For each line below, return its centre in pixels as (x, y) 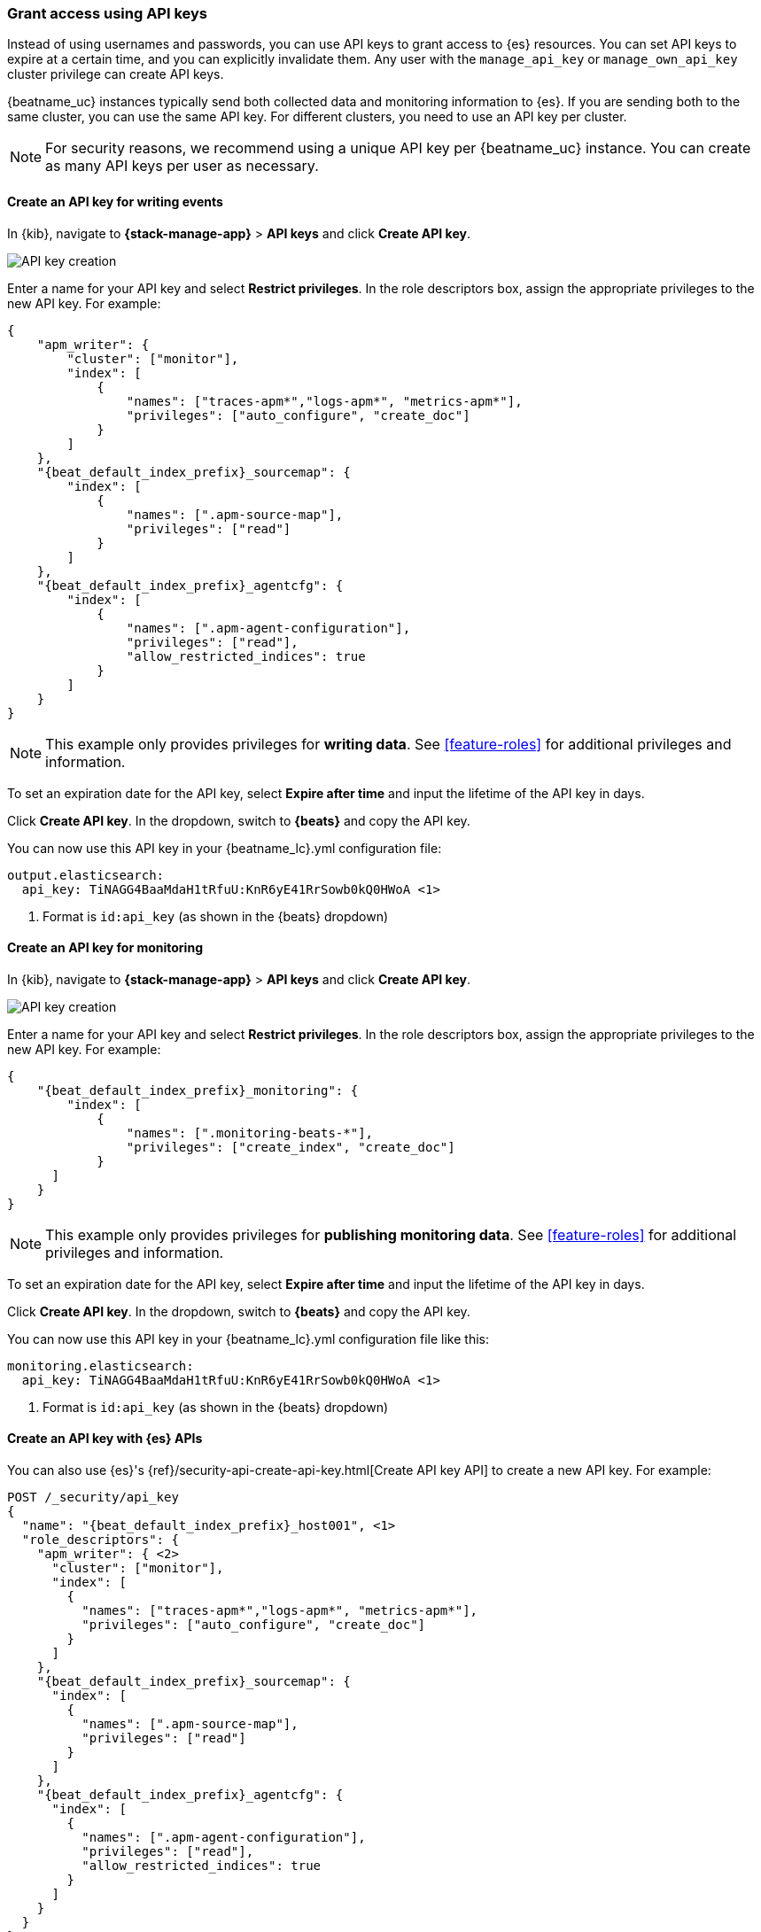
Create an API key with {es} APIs (105, 1439)
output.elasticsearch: (86, 875)
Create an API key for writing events (115, 201)
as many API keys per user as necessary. (182, 166)
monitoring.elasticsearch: (101, 1366)
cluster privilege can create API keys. (116, 74)
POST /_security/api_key (93, 1497)
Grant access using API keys (107, 13)
